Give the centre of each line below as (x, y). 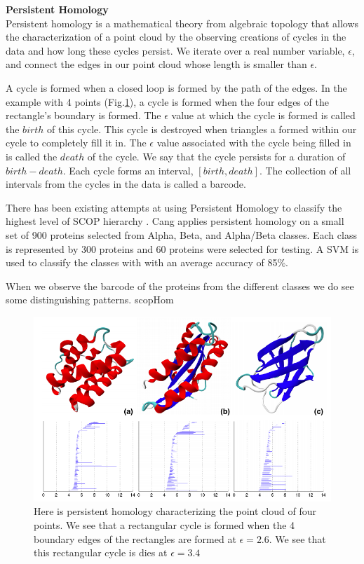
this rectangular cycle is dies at (101, 552)
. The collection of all (305, 170)
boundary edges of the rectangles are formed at (135, 538)
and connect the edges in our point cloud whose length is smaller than (156, 64)
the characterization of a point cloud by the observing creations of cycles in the (176, 37)
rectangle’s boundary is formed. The (83, 115)
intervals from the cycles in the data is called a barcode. (126, 184)
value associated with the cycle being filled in (254, 143)
